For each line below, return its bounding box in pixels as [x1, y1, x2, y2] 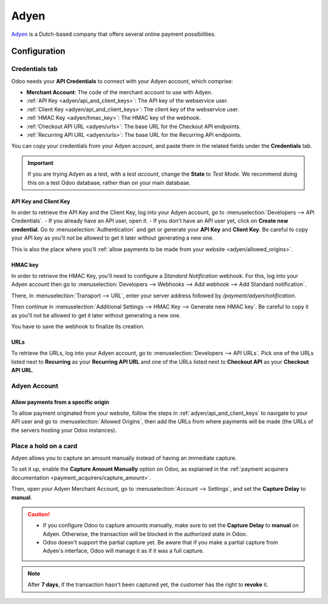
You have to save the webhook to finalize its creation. [11, 322, 145, 330]
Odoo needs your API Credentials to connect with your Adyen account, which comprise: [11, 77, 233, 85]
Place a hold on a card [11, 442, 78, 450]
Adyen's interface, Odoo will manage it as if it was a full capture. [43, 547, 204, 555]
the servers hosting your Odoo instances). [11, 426, 117, 434]
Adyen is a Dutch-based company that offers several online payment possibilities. [11, 30, 216, 38]
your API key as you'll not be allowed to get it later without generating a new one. [11, 234, 214, 241]
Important [27, 159, 54, 167]
